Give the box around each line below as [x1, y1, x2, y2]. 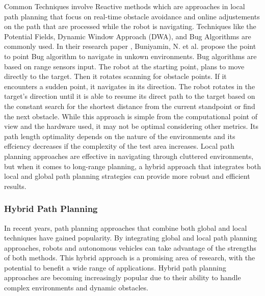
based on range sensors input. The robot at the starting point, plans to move [4, 61, 245, 71]
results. [4, 180, 26, 191]
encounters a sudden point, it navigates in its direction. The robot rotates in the [4, 80, 255, 91]
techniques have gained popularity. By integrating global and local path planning [4, 232, 257, 243]
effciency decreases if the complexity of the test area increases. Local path [4, 141, 234, 151]
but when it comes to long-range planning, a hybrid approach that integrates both [4, 160, 261, 171]
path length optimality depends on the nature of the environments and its [4, 130, 235, 141]
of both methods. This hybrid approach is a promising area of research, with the [4, 252, 255, 263]
